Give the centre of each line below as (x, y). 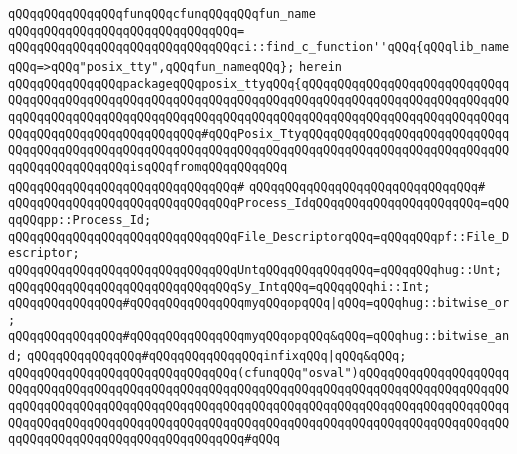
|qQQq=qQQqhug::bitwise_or (420, 303)
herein (320, 66)
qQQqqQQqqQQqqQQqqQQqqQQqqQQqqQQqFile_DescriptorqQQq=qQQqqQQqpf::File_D (259, 236)
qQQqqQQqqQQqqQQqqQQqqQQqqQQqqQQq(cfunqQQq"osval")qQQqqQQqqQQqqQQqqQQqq (259, 372)
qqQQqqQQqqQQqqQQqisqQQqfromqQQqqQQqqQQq (148, 166)
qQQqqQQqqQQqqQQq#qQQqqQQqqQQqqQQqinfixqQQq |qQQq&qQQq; (217, 356)
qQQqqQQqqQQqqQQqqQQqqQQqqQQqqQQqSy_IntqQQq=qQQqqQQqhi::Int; (219, 286)
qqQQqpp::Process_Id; (80, 219)
